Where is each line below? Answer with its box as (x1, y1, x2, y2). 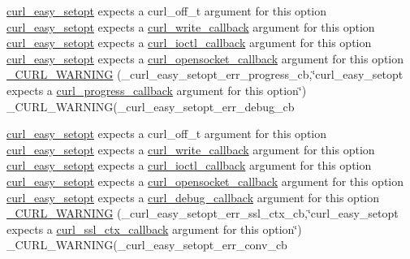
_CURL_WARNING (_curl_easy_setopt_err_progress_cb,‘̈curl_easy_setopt (6, 66, 404, 83)
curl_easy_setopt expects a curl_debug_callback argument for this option (6, 188, 379, 205)
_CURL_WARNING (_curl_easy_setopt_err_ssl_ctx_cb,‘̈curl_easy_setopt (6, 205, 399, 222)
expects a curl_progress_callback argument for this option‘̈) (6, 81, 307, 98)
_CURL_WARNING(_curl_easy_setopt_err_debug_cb (6, 97, 295, 114)
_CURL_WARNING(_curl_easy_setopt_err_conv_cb (6, 236, 287, 253)
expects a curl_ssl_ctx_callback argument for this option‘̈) (6, 220, 302, 237)
